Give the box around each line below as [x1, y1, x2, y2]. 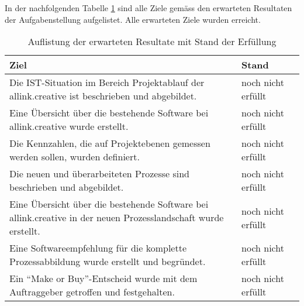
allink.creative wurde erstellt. [9, 119, 129, 133]
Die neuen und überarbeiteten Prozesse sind [9, 167, 189, 181]
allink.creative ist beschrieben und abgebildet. [9, 89, 197, 103]
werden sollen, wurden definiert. [9, 150, 140, 164]
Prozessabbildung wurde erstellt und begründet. [9, 255, 206, 269]
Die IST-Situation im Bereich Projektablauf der [9, 75, 205, 90]
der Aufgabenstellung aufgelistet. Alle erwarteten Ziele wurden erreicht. [5, 13, 261, 25]
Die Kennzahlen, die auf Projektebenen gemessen [9, 136, 210, 150]
